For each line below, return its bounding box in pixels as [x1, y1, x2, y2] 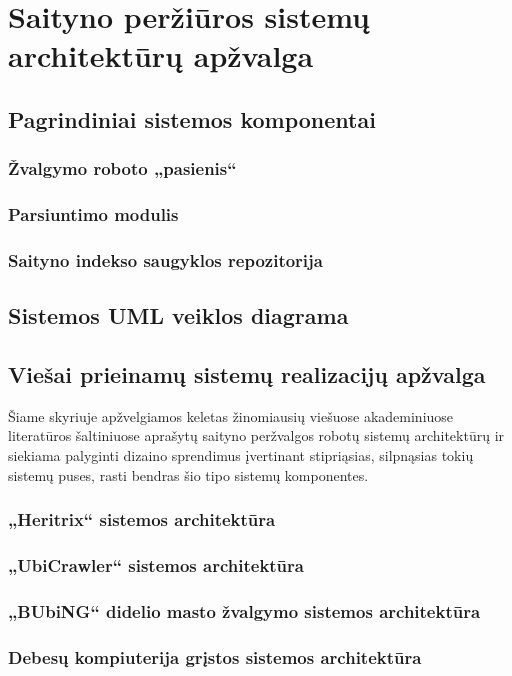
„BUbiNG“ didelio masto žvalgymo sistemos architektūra [8, 598, 481, 623]
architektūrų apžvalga [8, 35, 314, 76]
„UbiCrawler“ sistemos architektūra [8, 553, 304, 577]
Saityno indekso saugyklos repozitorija [8, 247, 323, 272]
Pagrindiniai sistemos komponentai [8, 103, 376, 134]
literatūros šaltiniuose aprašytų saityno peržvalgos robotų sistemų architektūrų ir [8, 425, 505, 446]
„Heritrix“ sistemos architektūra [8, 507, 276, 532]
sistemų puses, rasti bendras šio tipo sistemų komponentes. [8, 464, 369, 485]
